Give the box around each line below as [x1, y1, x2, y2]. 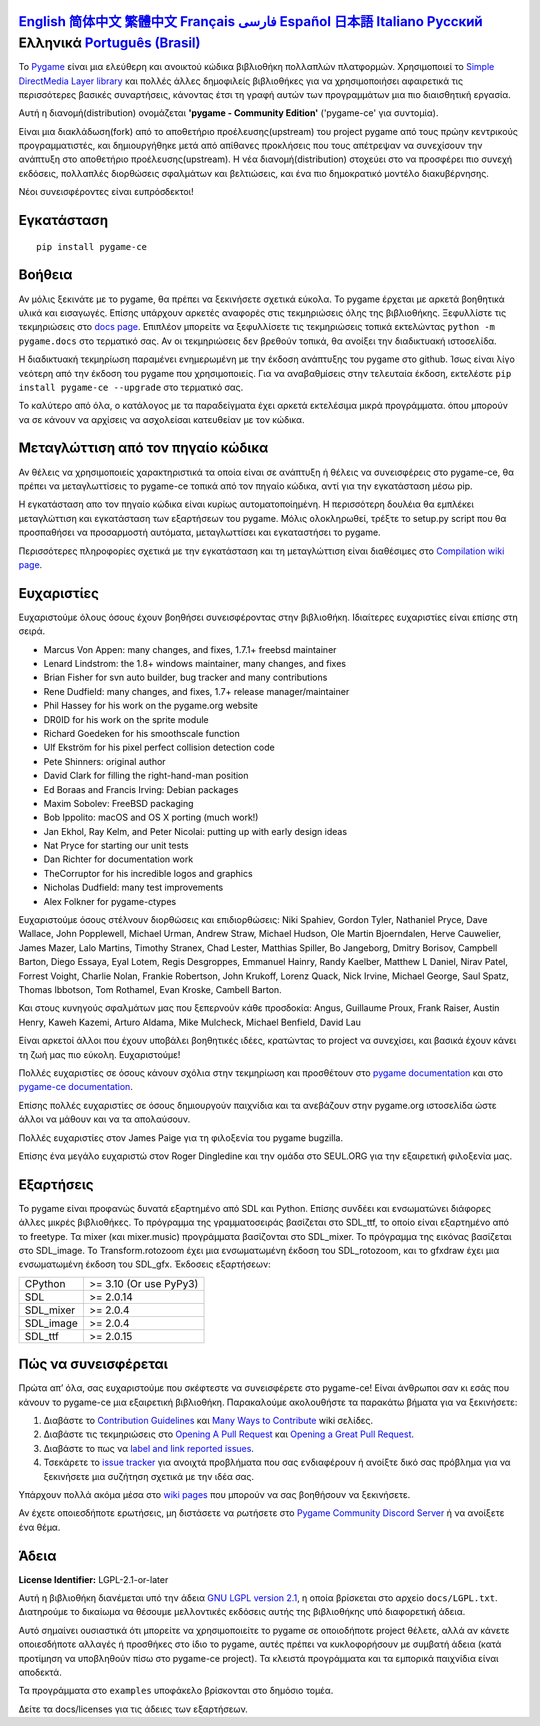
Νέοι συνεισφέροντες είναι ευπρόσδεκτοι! [18, 186, 194, 198]
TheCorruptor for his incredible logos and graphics [43, 867, 254, 879]
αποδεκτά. [18, 1666, 62, 1679]
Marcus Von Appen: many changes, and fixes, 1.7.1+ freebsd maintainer [43, 643, 337, 655]
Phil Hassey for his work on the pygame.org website [43, 700, 259, 712]
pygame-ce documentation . [18, 1081, 134, 1093]
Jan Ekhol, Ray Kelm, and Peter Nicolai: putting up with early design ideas [43, 825, 348, 837]
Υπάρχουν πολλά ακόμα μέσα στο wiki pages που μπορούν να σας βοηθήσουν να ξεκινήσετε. [18, 1489, 411, 1500]
